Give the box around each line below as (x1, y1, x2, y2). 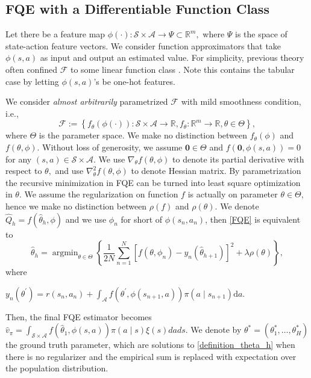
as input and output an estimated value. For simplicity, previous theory (40, 51, 304, 64)
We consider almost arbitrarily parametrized (5, 95, 168, 108)
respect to (5, 164, 42, 177)
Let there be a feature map (5, 28, 105, 40)
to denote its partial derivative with (172, 152, 304, 165)
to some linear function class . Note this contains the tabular (70, 63, 295, 75)
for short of (121, 212, 163, 225)
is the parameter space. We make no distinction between (39, 129, 248, 141)
